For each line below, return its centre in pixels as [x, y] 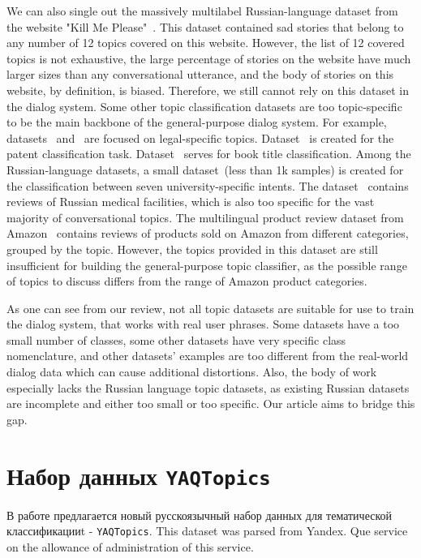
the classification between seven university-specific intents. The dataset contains [208, 185]
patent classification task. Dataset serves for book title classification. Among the [209, 154]
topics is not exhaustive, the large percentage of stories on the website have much [209, 58]
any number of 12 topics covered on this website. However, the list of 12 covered [206, 43]
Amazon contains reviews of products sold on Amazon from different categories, [208, 233]
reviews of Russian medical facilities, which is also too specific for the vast [191, 202]
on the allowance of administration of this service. [130, 546]
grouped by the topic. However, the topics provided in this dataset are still [192, 249]
